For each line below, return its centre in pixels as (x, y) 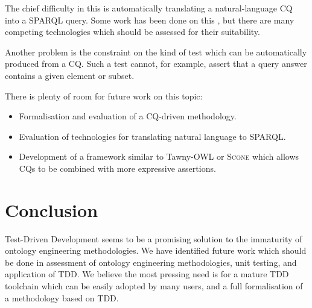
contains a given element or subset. (70, 75)
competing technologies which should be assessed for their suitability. (132, 32)
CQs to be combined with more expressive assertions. (117, 168)
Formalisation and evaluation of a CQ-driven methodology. (128, 116)
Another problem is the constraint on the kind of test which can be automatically (156, 52)
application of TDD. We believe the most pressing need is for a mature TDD (147, 274)
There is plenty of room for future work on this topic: (104, 96)
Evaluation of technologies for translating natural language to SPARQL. (152, 136)
